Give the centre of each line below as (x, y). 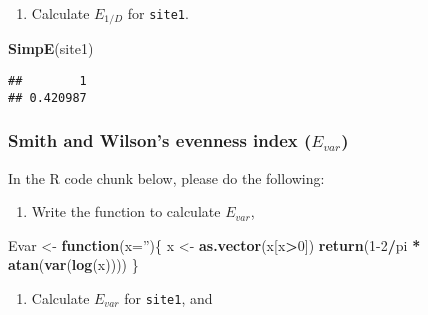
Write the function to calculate (126, 211)
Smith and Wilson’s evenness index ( (160, 140)
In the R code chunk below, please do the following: (166, 177)
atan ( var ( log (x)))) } (73, 264)
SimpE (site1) (51, 48)
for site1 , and (168, 297)
